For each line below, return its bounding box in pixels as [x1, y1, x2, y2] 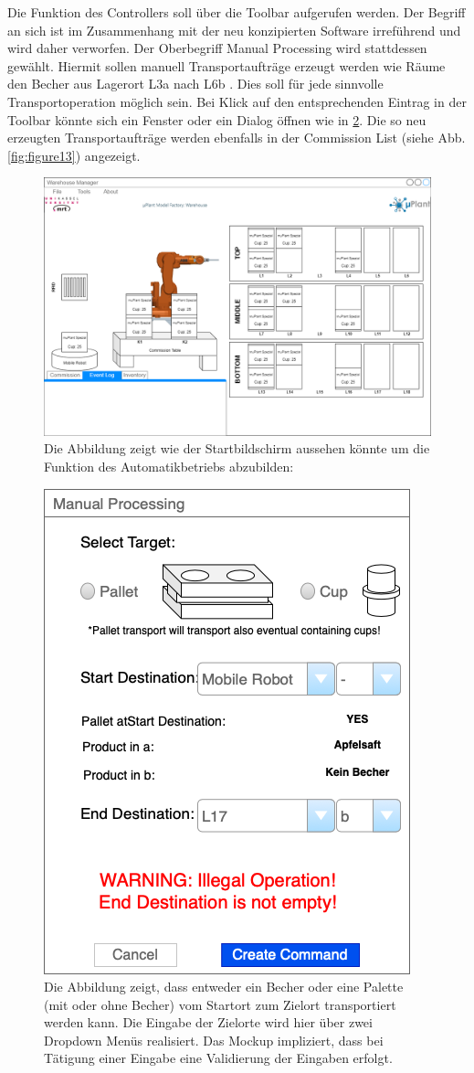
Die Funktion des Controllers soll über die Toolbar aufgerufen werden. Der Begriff [7, 3, 466, 21]
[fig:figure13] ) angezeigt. [7, 145, 141, 165]
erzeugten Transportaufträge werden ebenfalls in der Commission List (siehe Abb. [7, 128, 466, 147]
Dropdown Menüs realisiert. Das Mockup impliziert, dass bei [44, 1030, 384, 1049]
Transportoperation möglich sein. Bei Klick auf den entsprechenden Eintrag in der [7, 91, 467, 111]
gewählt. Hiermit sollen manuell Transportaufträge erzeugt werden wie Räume [7, 56, 446, 75]
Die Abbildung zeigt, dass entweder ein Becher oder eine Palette [44, 977, 404, 996]
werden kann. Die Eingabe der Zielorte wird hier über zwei [44, 1013, 373, 1032]
